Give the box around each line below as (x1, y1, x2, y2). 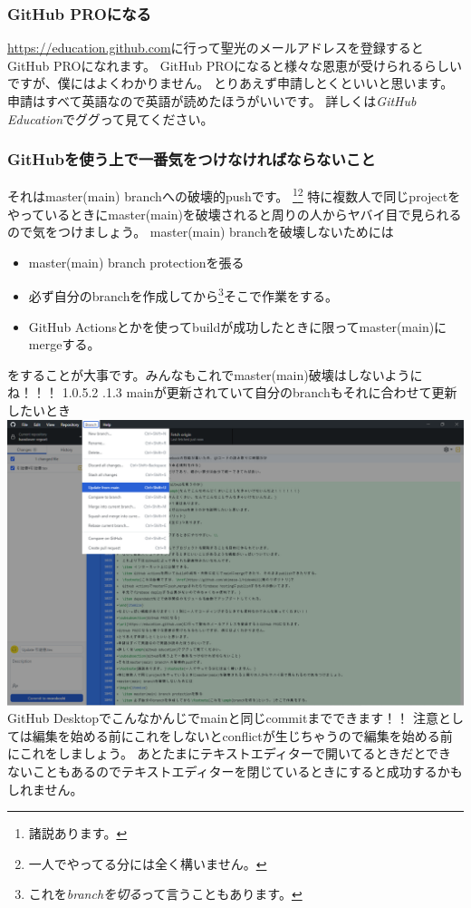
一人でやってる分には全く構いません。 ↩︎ (28, 854, 267, 873)
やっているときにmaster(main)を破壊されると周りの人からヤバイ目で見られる (7, 204, 462, 223)
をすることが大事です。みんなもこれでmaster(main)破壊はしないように (7, 365, 423, 384)
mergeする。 (28, 335, 101, 354)
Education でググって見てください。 (7, 109, 214, 128)
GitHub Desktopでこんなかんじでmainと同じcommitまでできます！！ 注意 (7, 708, 438, 727)
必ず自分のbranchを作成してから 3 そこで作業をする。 (28, 284, 338, 306)
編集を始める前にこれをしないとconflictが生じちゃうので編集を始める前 (32, 726, 453, 745)
